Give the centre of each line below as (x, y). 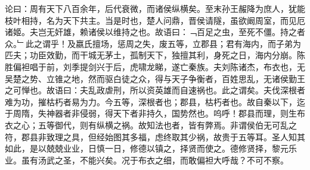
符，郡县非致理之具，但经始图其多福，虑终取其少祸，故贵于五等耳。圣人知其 (155, 136)
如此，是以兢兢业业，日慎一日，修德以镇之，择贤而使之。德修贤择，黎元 (147, 148)
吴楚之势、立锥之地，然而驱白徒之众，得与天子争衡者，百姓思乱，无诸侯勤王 (155, 78)
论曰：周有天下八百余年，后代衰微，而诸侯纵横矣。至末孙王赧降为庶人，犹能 (155, 8)
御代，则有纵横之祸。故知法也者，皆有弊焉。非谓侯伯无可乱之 (176, 125)
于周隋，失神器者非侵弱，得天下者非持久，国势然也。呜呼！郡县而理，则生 (151, 113)
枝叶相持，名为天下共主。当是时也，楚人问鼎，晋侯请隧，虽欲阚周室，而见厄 (155, 20)
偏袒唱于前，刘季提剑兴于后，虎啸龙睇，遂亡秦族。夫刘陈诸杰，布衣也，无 (159, 66)
